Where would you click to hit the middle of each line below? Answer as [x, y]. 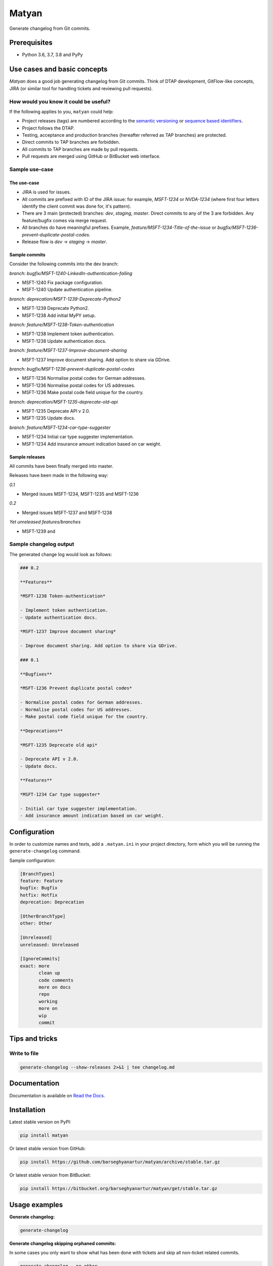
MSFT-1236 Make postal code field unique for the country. [83, 392]
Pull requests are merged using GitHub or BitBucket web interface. [91, 156]
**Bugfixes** [36, 674]
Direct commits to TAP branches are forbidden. [71, 142]
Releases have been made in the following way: [59, 476]
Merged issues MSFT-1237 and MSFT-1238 [67, 512]
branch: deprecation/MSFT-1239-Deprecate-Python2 [65, 299]
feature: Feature [41, 881]
